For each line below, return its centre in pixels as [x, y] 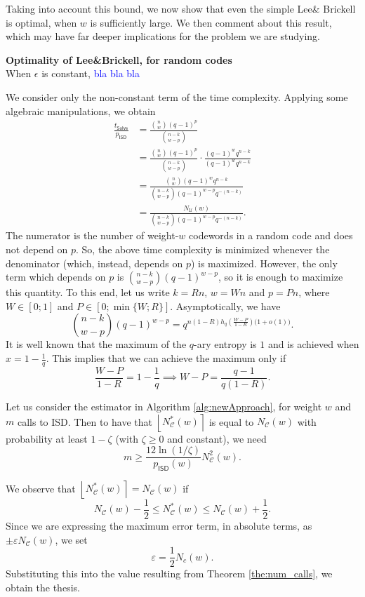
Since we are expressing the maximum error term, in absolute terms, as [159, 526]
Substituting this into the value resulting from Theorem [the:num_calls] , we [169, 573]
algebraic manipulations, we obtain [81, 110]
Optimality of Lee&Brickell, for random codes [119, 59]
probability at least [47, 438]
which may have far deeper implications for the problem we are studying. [163, 36]
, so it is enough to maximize [281, 277]
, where [314, 292]
